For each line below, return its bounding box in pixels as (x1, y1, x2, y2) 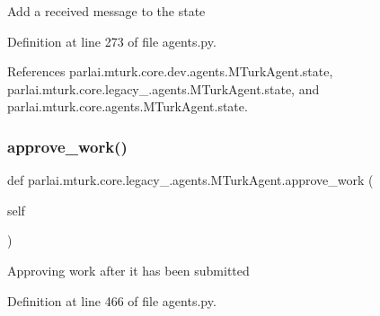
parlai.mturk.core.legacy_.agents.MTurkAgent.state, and (7, 79, 320, 98)
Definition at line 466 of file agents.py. (7, 291, 217, 310)
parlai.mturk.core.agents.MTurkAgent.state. (7, 97, 248, 116)
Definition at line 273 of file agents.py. (7, 31, 217, 50)
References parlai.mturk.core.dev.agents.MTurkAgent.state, (7, 62, 333, 81)
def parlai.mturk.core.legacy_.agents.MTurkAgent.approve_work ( (7, 171, 374, 189)
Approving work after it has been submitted (7, 260, 250, 279)
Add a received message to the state (7, 2, 206, 20)
